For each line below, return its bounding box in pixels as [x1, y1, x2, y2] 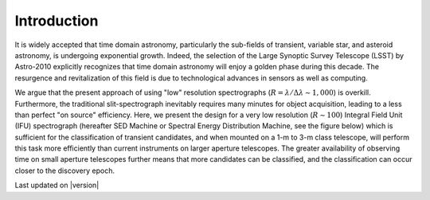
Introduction [14, 12, 99, 29]
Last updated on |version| [14, 180, 100, 190]
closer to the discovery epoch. [14, 166, 115, 175]
